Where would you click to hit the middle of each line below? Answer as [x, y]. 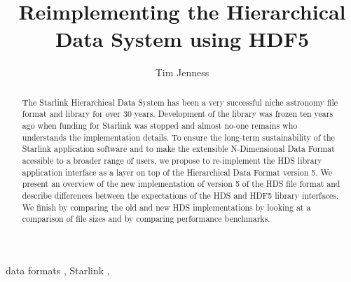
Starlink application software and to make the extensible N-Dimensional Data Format [178, 149]
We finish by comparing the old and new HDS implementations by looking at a [166, 207]
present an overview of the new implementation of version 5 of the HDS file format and [181, 184]
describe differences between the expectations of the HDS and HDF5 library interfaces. [180, 195]
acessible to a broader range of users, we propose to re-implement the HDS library [172, 160]
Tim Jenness [182, 72]
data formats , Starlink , [58, 270]
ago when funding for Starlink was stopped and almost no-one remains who [160, 126]
